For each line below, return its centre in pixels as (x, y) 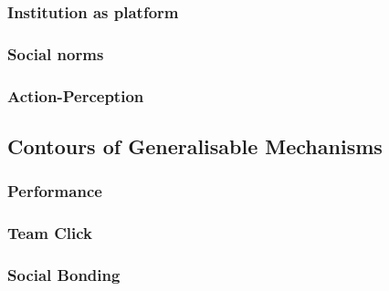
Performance (55, 191)
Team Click (50, 233)
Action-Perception (76, 95)
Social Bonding (64, 274)
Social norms (56, 53)
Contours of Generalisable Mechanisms (195, 145)
